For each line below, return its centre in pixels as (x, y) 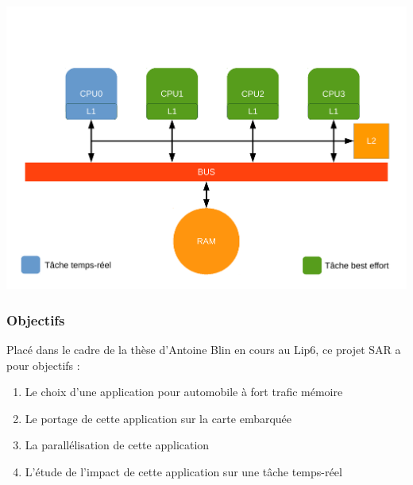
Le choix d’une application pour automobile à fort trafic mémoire (184, 392)
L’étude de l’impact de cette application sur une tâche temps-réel (183, 471)
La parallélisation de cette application (117, 445)
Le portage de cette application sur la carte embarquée (158, 418)
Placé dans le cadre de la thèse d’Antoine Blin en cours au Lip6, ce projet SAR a (204, 349)
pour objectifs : (43, 365)
